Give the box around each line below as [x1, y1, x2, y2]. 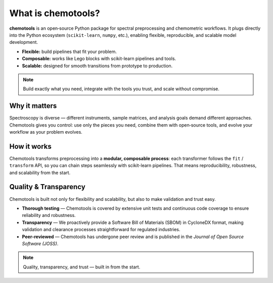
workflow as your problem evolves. [9, 129, 83, 135]
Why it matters [9, 101, 57, 110]
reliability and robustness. [22, 212, 76, 218]
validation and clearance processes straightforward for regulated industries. [22, 227, 180, 233]
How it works [9, 142, 52, 151]
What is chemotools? [9, 8, 101, 19]
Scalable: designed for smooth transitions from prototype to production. [22, 63, 173, 69]
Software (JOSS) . [22, 240, 59, 247]
